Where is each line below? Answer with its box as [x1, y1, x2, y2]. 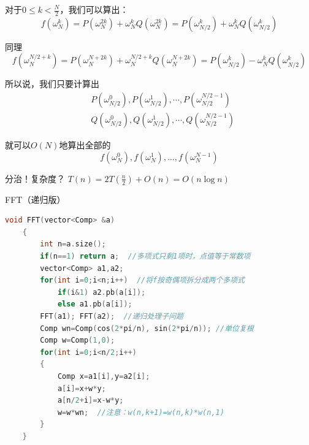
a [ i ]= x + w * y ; [57, 384, 106, 393]
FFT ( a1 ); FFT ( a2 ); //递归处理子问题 [40, 312, 183, 321]
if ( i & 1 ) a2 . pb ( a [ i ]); [57, 287, 146, 297]
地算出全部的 [59, 139, 111, 151]
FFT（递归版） [5, 192, 66, 205]
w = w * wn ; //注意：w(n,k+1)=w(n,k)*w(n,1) [57, 408, 224, 417]
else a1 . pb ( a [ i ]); [57, 300, 132, 309]
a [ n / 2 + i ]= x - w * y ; [57, 396, 124, 405]
